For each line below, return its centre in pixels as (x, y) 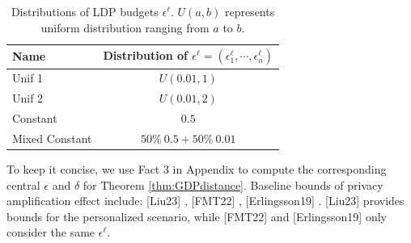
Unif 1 (28, 78)
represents (250, 11)
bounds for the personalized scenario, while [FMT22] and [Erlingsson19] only (197, 216)
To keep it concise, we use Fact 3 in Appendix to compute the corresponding (197, 169)
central (23, 184)
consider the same (51, 232)
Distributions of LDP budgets (85, 11)
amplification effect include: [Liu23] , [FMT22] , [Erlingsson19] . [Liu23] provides (205, 201)
